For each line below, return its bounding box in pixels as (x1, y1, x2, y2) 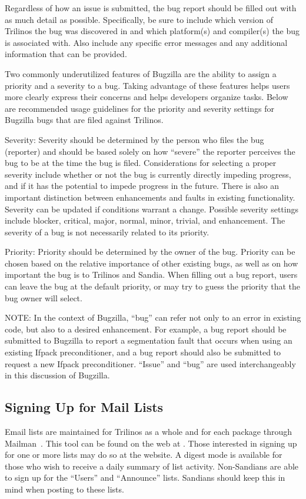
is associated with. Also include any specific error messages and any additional (5, 36, 288, 48)
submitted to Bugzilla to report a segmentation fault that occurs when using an (5, 334, 292, 347)
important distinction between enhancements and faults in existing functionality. (5, 191, 295, 203)
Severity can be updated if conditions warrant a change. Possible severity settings (5, 202, 298, 215)
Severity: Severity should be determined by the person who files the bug (5, 133, 264, 145)
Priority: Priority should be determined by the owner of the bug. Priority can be (5, 245, 295, 258)
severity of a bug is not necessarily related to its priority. (5, 225, 209, 238)
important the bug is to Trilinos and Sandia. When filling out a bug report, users (5, 268, 298, 281)
